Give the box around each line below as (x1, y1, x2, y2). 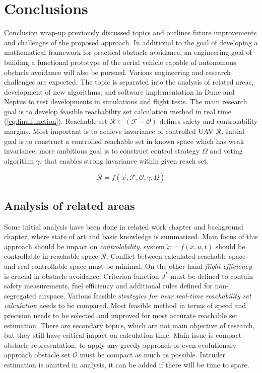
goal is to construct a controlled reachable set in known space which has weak (4, 135, 244, 146)
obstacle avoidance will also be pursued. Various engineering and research (4, 66, 231, 77)
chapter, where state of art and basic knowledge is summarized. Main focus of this (4, 231, 258, 242)
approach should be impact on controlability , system (4, 241, 165, 251)
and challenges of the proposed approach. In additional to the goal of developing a (4, 37, 258, 47)
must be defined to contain (170, 270, 253, 281)
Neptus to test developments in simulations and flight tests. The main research (4, 96, 247, 107)
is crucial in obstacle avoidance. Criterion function (4, 270, 159, 281)
